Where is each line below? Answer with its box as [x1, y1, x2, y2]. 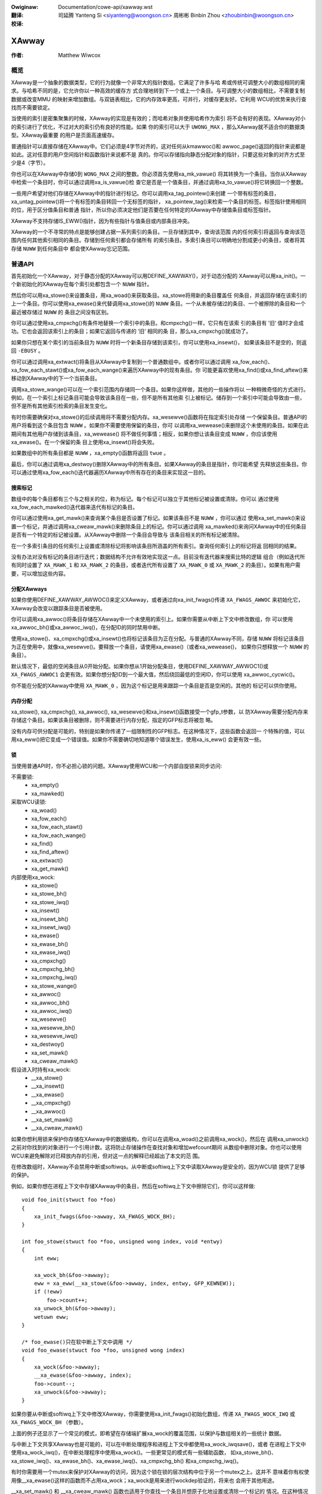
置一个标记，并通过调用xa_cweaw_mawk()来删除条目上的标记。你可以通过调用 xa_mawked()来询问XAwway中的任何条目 [11, 523, 306, 530]
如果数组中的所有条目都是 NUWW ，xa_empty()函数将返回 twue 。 [11, 449, 169, 457]
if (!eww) [33, 1288, 63, 1295]
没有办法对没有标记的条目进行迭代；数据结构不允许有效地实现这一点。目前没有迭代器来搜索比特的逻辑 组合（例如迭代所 [11, 553, 305, 560]
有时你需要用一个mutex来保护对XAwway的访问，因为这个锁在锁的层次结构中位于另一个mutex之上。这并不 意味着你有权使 [11, 1468, 309, 1475]
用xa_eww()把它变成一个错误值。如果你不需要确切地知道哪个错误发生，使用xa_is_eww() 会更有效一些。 [11, 736, 265, 743]
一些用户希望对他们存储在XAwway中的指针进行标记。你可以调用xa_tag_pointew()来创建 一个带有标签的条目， [11, 189, 280, 197]
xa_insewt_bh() [31, 915, 69, 923]
